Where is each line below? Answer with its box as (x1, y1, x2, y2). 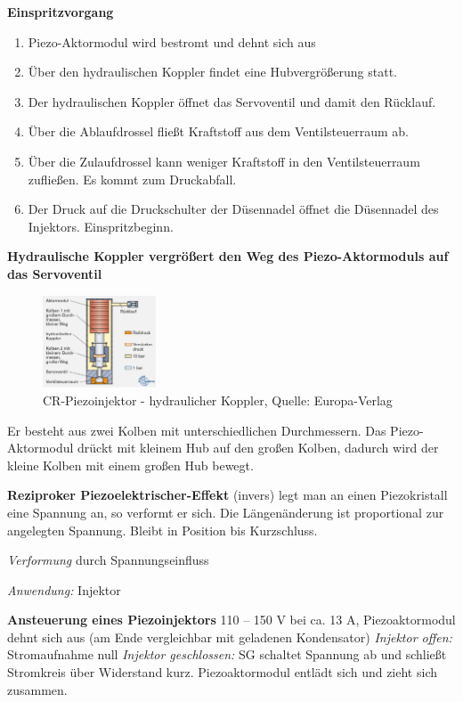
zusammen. (7, 680, 68, 698)
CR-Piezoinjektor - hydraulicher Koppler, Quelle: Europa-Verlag (43, 390, 393, 409)
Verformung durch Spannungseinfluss (7, 551, 209, 569)
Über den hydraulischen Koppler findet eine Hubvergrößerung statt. (28, 62, 398, 81)
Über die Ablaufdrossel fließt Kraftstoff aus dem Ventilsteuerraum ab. (28, 122, 410, 141)
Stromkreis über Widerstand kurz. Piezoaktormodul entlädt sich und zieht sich (7, 663, 437, 682)
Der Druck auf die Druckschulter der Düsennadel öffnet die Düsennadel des (28, 200, 439, 218)
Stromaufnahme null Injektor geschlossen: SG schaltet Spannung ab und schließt (7, 645, 447, 664)
